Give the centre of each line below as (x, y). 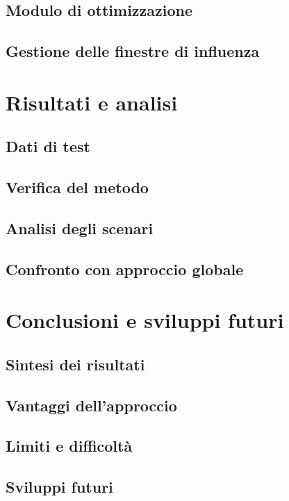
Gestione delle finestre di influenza (133, 51)
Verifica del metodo (77, 187)
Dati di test (48, 146)
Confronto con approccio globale (125, 269)
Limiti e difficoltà (69, 446)
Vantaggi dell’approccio (91, 405)
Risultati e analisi (92, 102)
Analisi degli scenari (80, 228)
